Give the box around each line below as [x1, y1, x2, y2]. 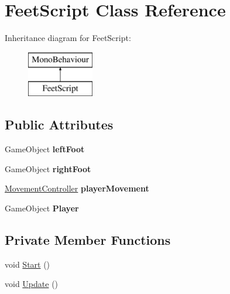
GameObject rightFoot [5, 162, 91, 175]
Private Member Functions [5, 230, 171, 248]
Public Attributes [5, 115, 114, 134]
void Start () [5, 258, 50, 270]
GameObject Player [5, 201, 79, 214]
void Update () [5, 278, 59, 290]
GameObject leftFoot [5, 143, 85, 155]
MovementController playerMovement [5, 182, 149, 194]
